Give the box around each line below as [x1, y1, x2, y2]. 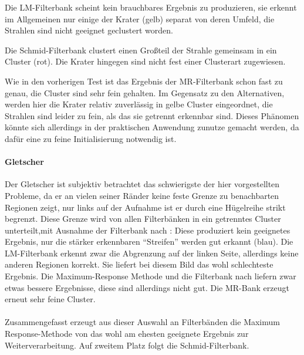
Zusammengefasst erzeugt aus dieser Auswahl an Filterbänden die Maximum [5, 316, 280, 328]
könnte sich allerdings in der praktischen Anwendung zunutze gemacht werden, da [5, 121, 299, 133]
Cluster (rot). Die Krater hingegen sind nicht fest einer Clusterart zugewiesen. [5, 55, 286, 67]
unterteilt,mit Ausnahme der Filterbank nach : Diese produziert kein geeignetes [5, 224, 291, 236]
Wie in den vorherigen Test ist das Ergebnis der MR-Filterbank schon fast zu [5, 75, 283, 87]
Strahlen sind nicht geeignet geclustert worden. [5, 24, 173, 36]
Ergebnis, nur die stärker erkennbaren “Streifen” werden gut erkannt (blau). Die [5, 235, 293, 248]
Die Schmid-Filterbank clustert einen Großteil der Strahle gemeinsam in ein [5, 43, 277, 56]
